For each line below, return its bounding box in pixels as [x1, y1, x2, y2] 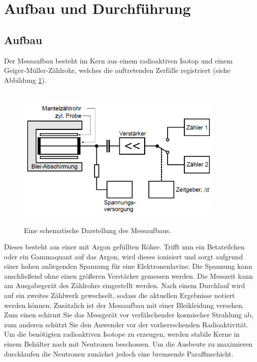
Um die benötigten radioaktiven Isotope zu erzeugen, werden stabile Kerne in [4, 329, 240, 339]
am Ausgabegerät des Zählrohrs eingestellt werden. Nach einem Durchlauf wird [4, 280, 245, 291]
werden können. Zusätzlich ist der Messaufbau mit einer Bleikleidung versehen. [4, 300, 244, 310]
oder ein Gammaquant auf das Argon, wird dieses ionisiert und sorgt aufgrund [4, 251, 243, 261]
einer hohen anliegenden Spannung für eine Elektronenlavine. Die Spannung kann [4, 261, 253, 271]
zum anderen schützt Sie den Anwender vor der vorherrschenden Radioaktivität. [4, 319, 249, 329]
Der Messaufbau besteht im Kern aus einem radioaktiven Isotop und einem [4, 55, 233, 65]
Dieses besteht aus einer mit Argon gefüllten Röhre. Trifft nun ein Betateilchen [4, 241, 245, 252]
